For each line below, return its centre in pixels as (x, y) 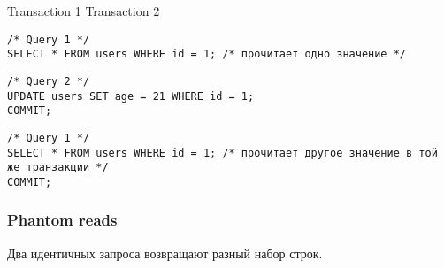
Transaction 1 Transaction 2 (84, 11)
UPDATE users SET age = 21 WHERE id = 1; (131, 96)
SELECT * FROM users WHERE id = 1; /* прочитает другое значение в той (222, 153)
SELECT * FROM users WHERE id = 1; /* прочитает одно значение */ (207, 54)
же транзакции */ (58, 168)
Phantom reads (62, 220)
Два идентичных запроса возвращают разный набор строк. (165, 253)
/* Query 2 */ (49, 81)
